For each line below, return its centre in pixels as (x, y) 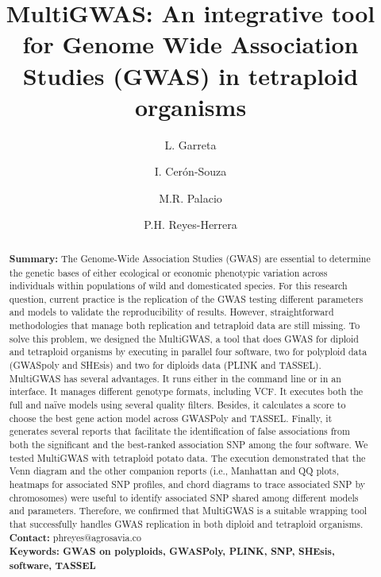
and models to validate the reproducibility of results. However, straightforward (171, 312)
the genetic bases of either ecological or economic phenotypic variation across (168, 272)
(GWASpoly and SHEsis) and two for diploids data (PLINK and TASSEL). (165, 365)
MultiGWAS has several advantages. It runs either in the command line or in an (175, 378)
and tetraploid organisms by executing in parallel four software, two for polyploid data (188, 352)
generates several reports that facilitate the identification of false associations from (179, 431)
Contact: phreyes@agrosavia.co (75, 537)
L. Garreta (190, 144)
